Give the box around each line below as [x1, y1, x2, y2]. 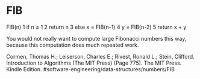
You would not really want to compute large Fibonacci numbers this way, [6, 35, 187, 42]
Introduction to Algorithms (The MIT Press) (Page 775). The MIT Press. [6, 59, 182, 66]
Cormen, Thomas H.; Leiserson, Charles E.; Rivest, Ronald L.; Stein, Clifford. [6, 53, 195, 60]
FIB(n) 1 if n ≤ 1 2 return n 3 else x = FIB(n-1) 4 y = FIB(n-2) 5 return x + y [6, 23, 187, 31]
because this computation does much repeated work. [6, 41, 139, 48]
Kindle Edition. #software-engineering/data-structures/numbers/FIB [6, 65, 175, 72]
